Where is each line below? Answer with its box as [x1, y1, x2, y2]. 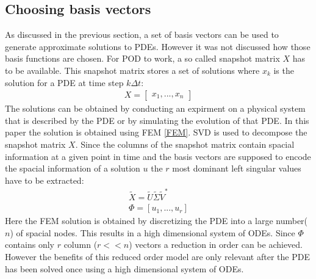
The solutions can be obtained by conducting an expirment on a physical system [5, 102, 306, 115]
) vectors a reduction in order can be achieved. [129, 238, 303, 251]
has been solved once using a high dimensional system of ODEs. [5, 262, 244, 275]
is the [273, 63, 294, 76]
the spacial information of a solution [5, 162, 140, 175]
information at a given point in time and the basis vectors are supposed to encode [5, 150, 311, 162]
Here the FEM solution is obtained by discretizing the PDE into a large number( [5, 214, 308, 227]
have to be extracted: [5, 173, 84, 186]
